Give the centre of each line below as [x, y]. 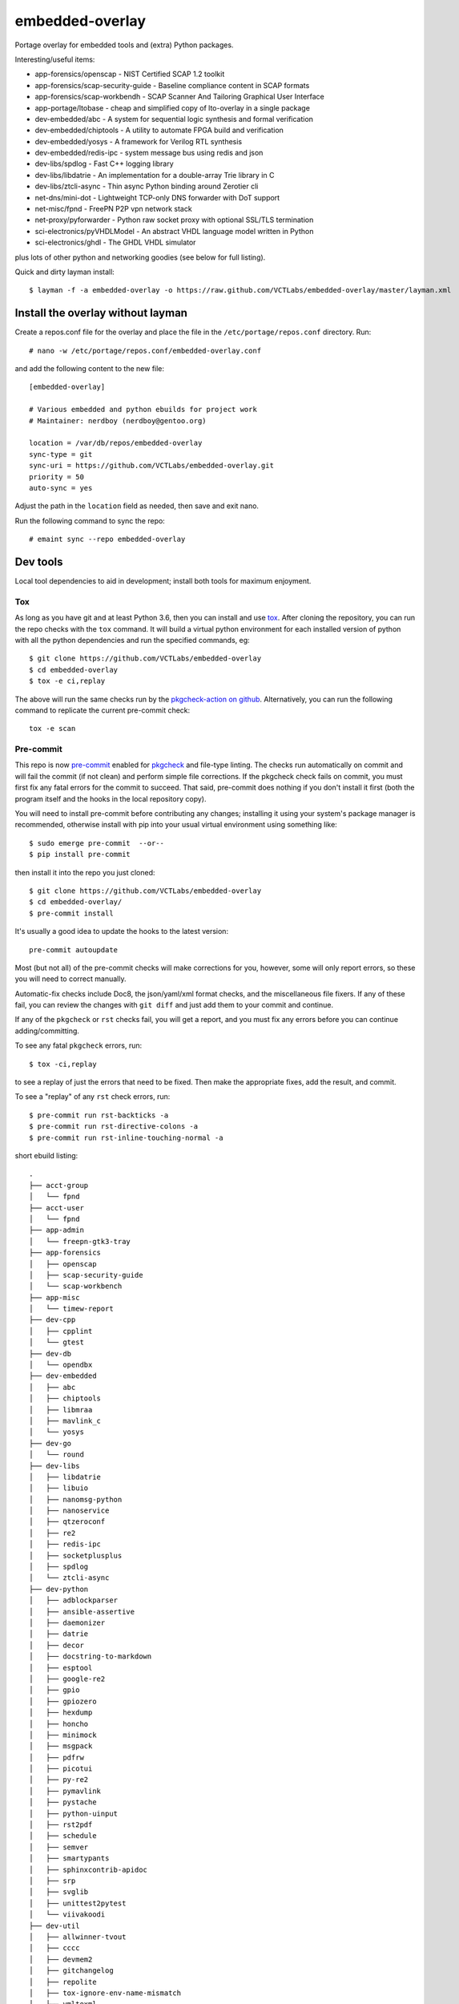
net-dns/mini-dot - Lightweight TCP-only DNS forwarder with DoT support [157, 197]
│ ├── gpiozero [63, 1701]
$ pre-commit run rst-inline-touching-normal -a [126, 1137]
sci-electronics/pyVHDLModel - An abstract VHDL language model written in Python [174, 231]
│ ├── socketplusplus [76, 1556]
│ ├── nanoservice [69, 1511]
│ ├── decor [56, 1645]
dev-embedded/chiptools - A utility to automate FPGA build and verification [159, 130]
